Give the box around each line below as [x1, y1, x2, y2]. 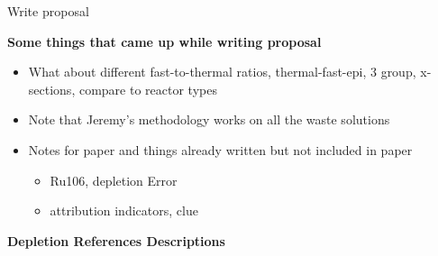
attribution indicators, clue [50, 201, 198, 220]
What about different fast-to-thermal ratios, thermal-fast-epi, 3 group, [28, 62, 416, 81]
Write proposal [7, 2, 89, 20]
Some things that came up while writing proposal [7, 32, 322, 50]
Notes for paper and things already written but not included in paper [28, 140, 413, 159]
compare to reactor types [78, 79, 217, 98]
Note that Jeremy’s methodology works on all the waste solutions [28, 110, 390, 129]
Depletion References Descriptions [7, 231, 225, 250]
